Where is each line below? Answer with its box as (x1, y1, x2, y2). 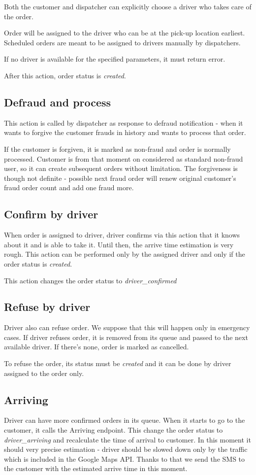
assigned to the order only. (4, 368, 84, 378)
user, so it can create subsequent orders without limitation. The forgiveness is (4, 163, 238, 173)
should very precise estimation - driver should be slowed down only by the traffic (4, 444, 248, 454)
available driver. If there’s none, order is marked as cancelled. (4, 341, 189, 352)
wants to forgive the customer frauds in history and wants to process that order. (4, 127, 246, 137)
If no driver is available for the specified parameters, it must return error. (4, 54, 225, 64)
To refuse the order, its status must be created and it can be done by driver (4, 358, 231, 369)
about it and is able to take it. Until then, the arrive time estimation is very (4, 239, 234, 249)
